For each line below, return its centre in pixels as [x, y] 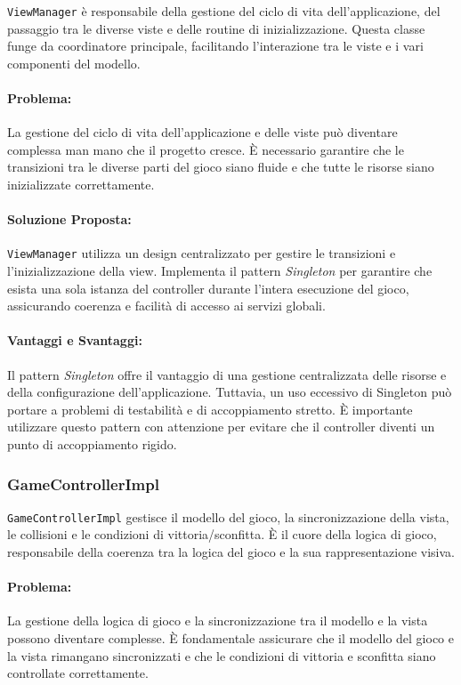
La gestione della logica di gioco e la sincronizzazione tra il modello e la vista [218, 621]
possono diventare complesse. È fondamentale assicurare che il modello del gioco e [230, 638]
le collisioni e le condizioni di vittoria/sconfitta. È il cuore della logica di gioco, [222, 534]
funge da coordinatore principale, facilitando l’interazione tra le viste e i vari [215, 46]
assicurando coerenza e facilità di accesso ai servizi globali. [166, 306]
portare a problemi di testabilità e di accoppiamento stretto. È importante [210, 409]
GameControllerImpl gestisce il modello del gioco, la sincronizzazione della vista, [228, 516]
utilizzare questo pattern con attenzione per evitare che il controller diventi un [221, 427]
